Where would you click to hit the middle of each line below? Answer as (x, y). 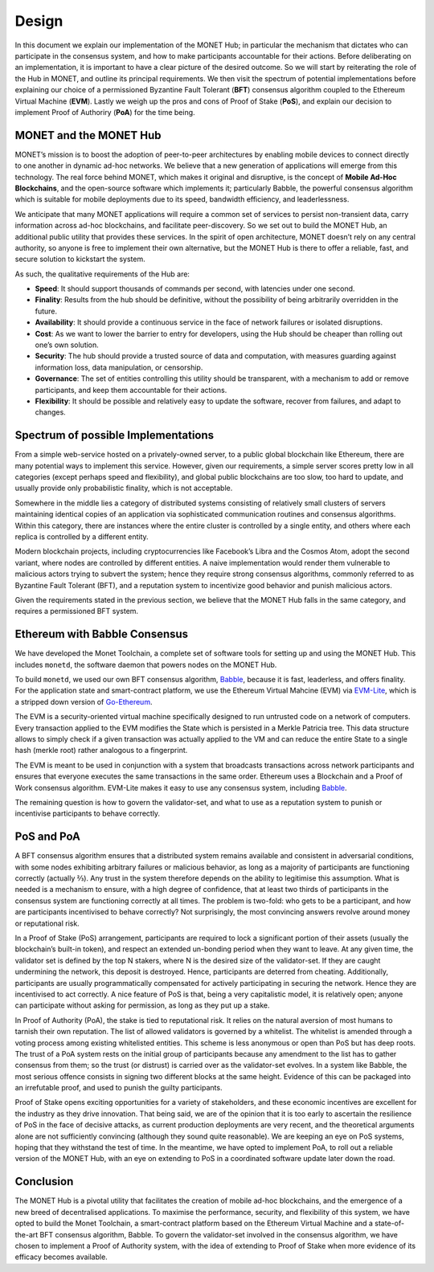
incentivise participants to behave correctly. (88, 814)
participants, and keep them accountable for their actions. (131, 390)
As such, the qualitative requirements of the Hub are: (102, 274)
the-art (27, 1234)
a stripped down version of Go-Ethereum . (84, 701)
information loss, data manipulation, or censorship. (119, 367)
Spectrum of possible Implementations (115, 435)
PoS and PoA (47, 837)
